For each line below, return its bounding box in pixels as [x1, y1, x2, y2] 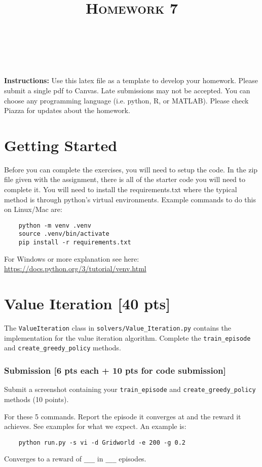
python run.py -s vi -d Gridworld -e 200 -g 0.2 [18, 439, 185, 446]
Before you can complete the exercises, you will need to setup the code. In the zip [4, 164, 258, 174]
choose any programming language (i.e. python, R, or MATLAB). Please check [4, 95, 249, 105]
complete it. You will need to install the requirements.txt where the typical [4, 184, 237, 194]
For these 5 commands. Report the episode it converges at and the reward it [4, 411, 241, 421]
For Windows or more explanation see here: [4, 253, 139, 264]
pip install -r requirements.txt [18, 239, 131, 246]
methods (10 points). [4, 393, 69, 404]
